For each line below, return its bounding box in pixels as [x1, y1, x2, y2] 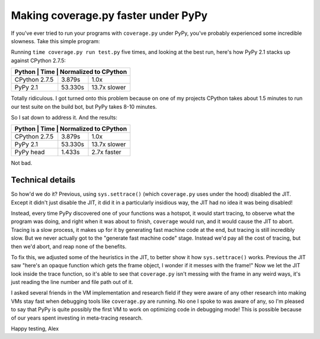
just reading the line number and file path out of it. [11, 279, 133, 286]
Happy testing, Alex [11, 325, 59, 332]
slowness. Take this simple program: [11, 37, 100, 44]
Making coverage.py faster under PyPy [11, 9, 208, 22]
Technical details [11, 175, 76, 185]
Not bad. [11, 160, 33, 167]
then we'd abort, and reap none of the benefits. [11, 243, 127, 250]
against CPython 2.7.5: [11, 57, 66, 64]
